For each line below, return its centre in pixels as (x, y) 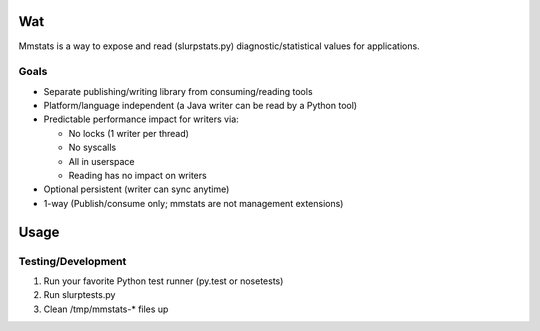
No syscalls (92, 147)
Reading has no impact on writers (137, 175)
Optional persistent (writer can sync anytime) (136, 189)
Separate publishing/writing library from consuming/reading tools (178, 91)
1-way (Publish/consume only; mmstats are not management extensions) (193, 203)
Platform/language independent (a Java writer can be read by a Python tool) (200, 106)
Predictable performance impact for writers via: (141, 119)
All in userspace (101, 161)
